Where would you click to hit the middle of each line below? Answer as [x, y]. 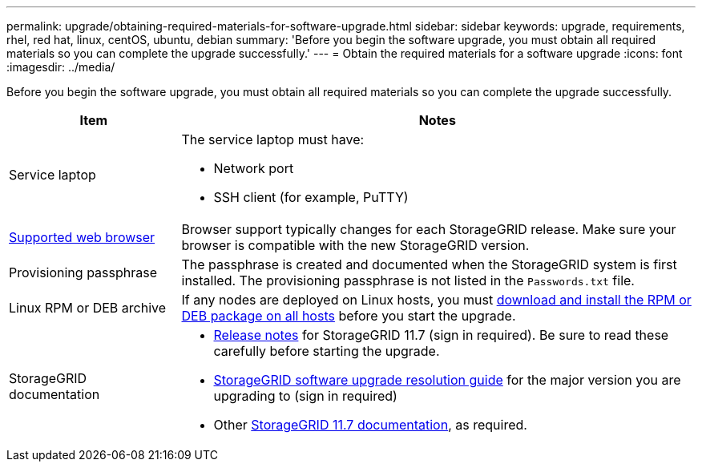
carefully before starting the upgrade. [327, 351]
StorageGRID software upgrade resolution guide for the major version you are [447, 380]
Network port [254, 168]
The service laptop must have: [273, 139]
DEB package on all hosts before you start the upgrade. [349, 316]
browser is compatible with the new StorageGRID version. [355, 245]
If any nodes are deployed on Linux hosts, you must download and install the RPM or [436, 300]
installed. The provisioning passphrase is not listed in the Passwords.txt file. [408, 280]
